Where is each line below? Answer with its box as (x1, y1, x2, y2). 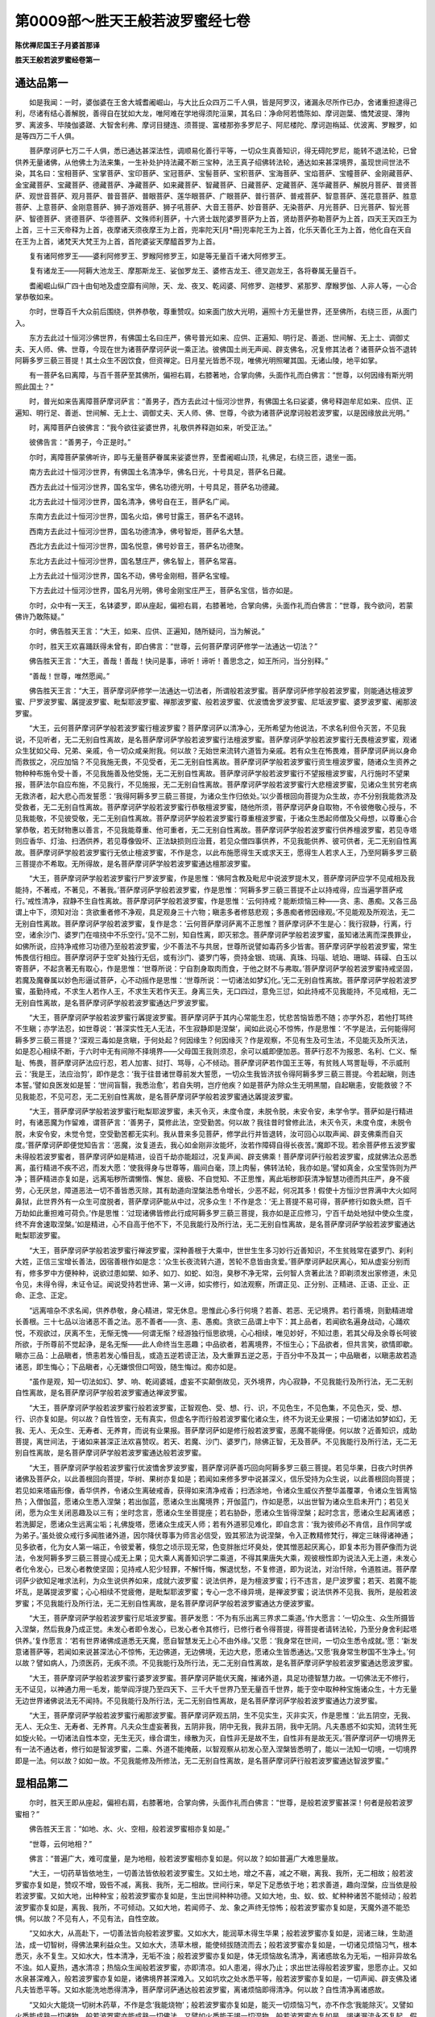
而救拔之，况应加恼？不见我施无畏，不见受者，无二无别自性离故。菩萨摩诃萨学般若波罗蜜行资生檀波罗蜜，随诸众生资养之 (14, 757, 417, 766)
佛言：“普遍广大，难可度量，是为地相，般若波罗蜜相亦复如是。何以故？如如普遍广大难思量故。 (28, 1854, 343, 1864)
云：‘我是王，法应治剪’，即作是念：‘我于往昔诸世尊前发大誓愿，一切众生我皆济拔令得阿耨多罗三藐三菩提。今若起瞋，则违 (14, 1069, 416, 1079)
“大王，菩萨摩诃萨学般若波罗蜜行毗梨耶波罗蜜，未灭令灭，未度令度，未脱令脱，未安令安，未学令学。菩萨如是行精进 (28, 1106, 414, 1117)
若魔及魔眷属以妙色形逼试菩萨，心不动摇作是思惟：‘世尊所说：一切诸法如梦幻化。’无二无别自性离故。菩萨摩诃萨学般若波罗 (14, 975, 418, 984)
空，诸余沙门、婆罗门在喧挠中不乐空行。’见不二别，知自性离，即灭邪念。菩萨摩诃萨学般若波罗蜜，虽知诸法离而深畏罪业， (14, 930, 416, 940)
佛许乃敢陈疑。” (14, 612, 64, 621)
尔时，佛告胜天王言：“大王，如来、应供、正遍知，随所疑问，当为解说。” (28, 626, 265, 637)
